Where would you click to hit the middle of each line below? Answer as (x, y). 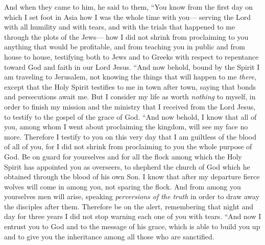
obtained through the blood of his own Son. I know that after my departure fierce (132, 176)
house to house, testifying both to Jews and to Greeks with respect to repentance (131, 56)
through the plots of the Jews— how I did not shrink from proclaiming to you (126, 36)
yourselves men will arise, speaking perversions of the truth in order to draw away (132, 196)
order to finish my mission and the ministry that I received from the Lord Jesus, (130, 106)
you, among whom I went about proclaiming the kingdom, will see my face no (126, 127)
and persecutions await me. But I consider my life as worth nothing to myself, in (130, 97)
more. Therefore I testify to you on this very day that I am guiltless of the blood (130, 136)
